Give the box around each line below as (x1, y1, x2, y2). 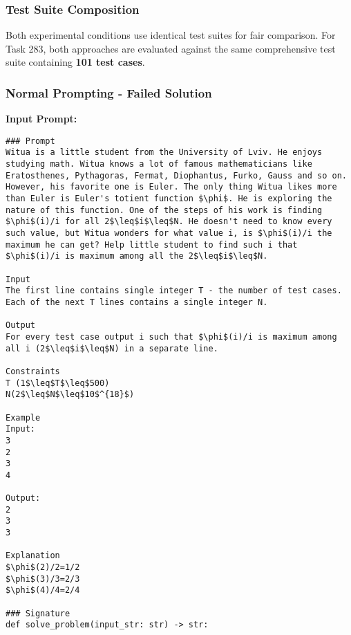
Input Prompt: (6, 111, 77, 126)
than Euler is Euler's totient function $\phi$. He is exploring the (6, 194, 332, 204)
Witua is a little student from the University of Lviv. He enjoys (6, 147, 323, 158)
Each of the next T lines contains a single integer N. (6, 297, 268, 307)
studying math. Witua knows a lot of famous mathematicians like (6, 159, 312, 169)
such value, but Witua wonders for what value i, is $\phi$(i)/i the (6, 228, 332, 239)
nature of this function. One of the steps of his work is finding (6, 205, 323, 215)
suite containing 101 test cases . (6, 55, 145, 69)
